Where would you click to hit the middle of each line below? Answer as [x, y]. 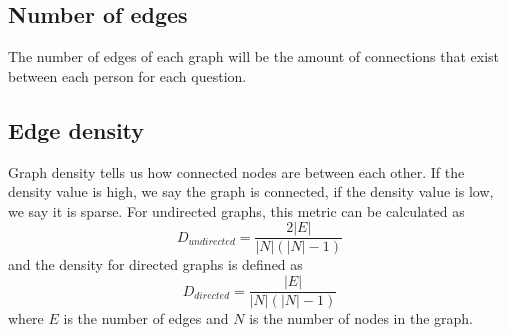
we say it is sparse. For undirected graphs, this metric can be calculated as [236, 210]
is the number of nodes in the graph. [361, 318]
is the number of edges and [146, 318]
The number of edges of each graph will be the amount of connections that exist [254, 56]
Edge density [76, 129]
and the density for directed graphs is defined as [155, 264]
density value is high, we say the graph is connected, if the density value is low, [251, 191]
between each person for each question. [127, 75]
